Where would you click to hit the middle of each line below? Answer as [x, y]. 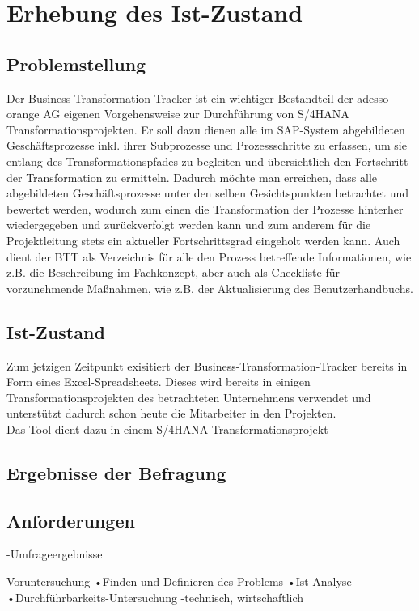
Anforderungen [71, 520]
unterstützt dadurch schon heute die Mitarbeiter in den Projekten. [171, 413]
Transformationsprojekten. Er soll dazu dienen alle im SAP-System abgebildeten [206, 129]
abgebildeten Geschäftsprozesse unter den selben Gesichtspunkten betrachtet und [208, 193]
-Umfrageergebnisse [55, 554]
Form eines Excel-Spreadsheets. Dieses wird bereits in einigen [159, 382]
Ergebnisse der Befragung [116, 472]
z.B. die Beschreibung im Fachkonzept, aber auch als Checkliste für [173, 272]
